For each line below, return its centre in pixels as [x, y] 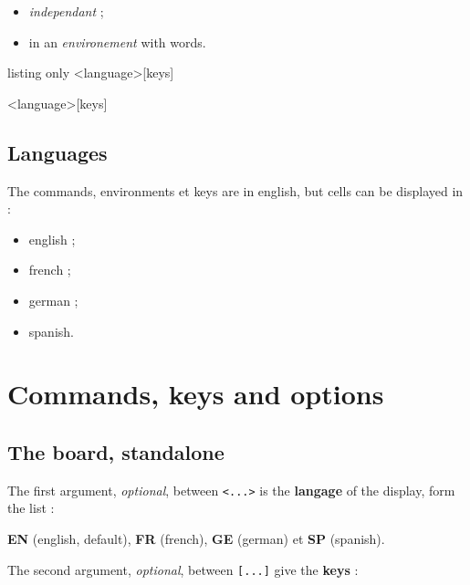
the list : [31, 508]
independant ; [66, 11]
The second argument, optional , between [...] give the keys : [183, 569]
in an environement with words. [117, 42]
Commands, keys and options [196, 394]
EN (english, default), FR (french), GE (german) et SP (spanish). [196, 538]
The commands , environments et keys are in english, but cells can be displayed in [235, 190]
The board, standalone [116, 451]
